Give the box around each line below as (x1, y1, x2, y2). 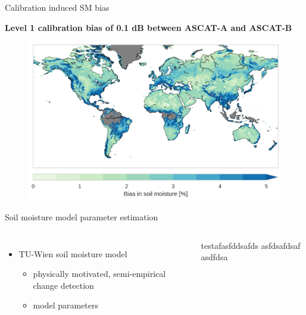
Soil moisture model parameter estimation (5, 211, 158, 223)
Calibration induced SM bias (5, 1, 110, 13)
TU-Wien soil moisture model (18, 247, 127, 260)
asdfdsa (201, 251, 228, 263)
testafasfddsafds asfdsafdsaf (201, 239, 301, 251)
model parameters (33, 299, 99, 311)
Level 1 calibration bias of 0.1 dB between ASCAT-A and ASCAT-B (5, 21, 292, 33)
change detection (33, 279, 94, 291)
